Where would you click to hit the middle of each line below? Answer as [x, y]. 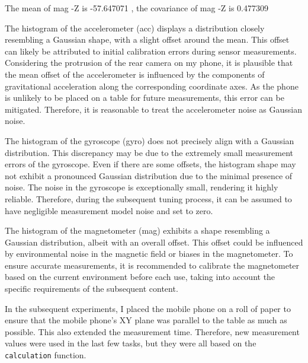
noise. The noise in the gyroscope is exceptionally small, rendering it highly [142, 187]
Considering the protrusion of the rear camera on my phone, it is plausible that [149, 63]
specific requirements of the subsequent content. [92, 289]
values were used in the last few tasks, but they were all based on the [131, 343]
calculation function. [46, 355]
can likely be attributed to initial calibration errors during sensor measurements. [151, 51]
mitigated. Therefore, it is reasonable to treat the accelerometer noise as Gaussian [154, 109]
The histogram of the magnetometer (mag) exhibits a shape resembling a [137, 230]
